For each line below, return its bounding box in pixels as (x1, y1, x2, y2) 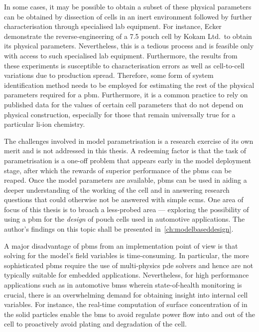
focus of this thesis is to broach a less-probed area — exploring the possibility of (4, 204, 249, 214)
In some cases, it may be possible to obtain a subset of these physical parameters (4, 1, 252, 11)
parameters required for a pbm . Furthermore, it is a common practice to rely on (4, 89, 248, 100)
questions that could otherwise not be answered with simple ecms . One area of (4, 194, 244, 205)
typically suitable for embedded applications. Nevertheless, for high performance (4, 270, 249, 280)
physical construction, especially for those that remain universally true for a (4, 109, 236, 119)
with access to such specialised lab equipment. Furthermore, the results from (4, 50, 238, 60)
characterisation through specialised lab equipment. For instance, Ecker (4, 21, 222, 31)
